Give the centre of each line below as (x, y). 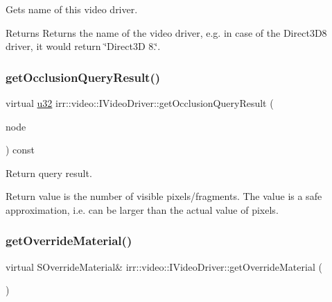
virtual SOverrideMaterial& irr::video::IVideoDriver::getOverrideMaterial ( (164, 266)
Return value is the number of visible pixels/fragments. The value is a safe (164, 196)
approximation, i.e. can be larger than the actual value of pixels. (142, 209)
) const (20, 150)
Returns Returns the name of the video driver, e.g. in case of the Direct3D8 (166, 32)
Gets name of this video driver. (72, 9)
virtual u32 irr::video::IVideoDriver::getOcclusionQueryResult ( (140, 103)
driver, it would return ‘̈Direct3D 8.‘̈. (83, 46)
